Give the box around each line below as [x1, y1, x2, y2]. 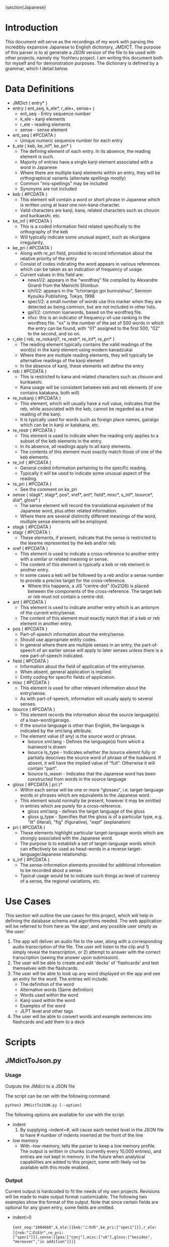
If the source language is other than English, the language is [20, 722, 145, 728]
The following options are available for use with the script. [5, 1111, 126, 1118]
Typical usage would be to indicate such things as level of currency [20, 872, 160, 878]
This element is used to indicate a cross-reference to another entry [20, 551, 159, 557]
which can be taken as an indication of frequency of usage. [20, 266, 143, 272]
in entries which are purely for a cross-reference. [20, 803, 122, 809]
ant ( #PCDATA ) [12, 598, 47, 605]
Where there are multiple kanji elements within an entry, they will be [20, 169, 160, 176]
